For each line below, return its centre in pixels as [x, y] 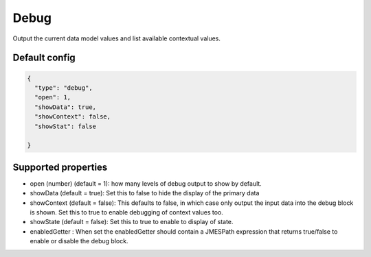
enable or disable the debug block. [79, 241]
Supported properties [60, 167]
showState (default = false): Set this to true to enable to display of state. [132, 222]
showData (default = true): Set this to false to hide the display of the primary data [145, 193]
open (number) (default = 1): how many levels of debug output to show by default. [146, 183]
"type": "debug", [64, 88]
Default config [44, 58]
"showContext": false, [73, 117]
